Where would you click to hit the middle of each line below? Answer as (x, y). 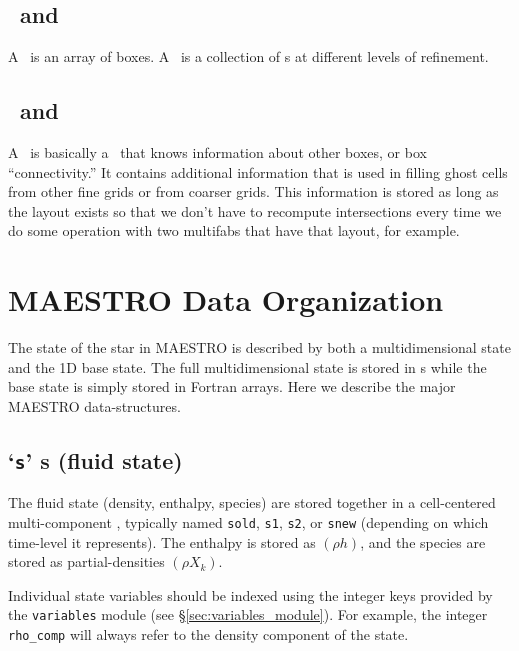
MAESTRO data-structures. (94, 405)
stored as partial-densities (86, 561)
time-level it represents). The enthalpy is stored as (162, 541)
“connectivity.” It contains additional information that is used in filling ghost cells (258, 171)
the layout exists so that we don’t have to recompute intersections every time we (255, 210)
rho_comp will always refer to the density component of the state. (208, 633)
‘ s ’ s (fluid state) (95, 459)
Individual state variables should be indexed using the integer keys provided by (250, 594)
